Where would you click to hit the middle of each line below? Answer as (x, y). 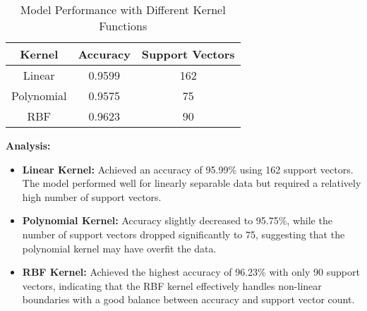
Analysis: (28, 145)
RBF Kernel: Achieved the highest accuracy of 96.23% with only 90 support (191, 272)
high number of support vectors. (92, 196)
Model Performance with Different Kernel (123, 10)
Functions (123, 26)
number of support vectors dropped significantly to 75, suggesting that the (183, 234)
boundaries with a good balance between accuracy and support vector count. (188, 299)
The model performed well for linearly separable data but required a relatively (192, 183)
